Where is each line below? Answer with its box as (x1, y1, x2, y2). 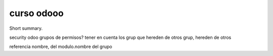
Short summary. (9, 25, 43, 31)
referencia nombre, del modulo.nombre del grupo (9, 43, 112, 50)
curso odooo (9, 8, 64, 19)
